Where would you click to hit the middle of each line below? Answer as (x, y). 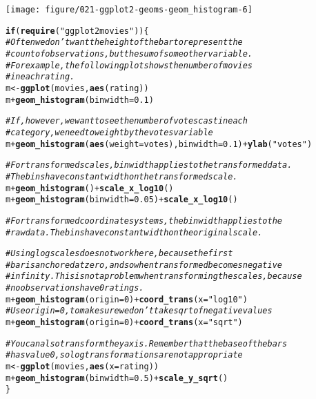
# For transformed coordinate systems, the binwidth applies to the (144, 221)
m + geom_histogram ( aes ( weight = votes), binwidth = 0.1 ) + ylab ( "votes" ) (159, 144)
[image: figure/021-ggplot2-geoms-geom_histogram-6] (129, 10)
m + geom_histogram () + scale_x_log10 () (90, 188)
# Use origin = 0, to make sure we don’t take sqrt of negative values (139, 311)
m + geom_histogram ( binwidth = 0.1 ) (80, 100)
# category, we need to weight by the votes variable (109, 132)
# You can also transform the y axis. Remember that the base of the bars (147, 343)
